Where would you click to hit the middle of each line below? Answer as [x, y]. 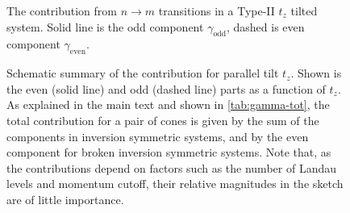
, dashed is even [265, 26]
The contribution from [62, 10]
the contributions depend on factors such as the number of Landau [171, 167]
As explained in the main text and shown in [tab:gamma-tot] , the [168, 104]
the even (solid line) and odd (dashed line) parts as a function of [166, 88]
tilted [304, 10]
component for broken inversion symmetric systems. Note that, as [169, 152]
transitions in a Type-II [217, 10]
